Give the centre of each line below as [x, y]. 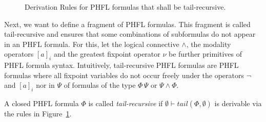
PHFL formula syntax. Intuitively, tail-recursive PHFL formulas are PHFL [121, 65]
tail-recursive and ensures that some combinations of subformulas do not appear [130, 34]
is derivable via [238, 103]
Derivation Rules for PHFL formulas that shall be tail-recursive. [125, 7]
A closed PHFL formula [42, 103]
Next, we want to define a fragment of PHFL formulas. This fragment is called [127, 24]
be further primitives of [205, 54]
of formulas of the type [100, 85]
